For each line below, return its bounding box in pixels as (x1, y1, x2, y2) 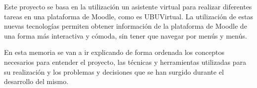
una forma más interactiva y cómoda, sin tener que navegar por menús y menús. (4, 30, 247, 41)
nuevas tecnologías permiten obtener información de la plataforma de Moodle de (4, 21, 247, 31)
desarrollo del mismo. (4, 76, 69, 87)
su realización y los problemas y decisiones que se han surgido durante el (4, 66, 224, 77)
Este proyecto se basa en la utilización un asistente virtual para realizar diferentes (4, 1, 252, 11)
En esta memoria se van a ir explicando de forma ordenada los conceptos (4, 47, 224, 57)
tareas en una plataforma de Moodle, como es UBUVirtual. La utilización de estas (4, 11, 254, 21)
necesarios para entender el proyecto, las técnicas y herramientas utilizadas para (4, 56, 246, 67)
